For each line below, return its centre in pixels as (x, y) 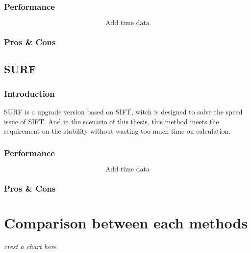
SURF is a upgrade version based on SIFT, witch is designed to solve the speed (123, 112)
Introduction (29, 93)
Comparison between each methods (126, 223)
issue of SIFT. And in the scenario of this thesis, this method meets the (112, 121)
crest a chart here (30, 246)
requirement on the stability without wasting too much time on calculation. (117, 131)
